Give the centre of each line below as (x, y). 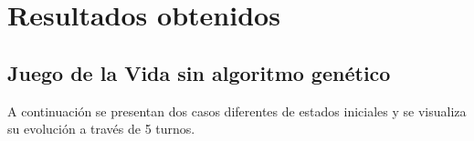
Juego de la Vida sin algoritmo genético (199, 72)
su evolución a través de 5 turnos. (101, 129)
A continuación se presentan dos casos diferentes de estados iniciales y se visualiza (237, 111)
